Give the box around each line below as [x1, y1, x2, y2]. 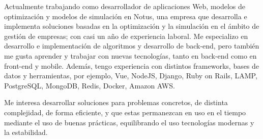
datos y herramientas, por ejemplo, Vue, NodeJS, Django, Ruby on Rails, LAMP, [4, 70, 257, 81]
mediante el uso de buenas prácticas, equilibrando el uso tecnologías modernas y [4, 117, 254, 127]
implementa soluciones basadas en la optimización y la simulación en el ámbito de [4, 21, 259, 31]
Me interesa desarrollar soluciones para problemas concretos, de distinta [4, 97, 228, 108]
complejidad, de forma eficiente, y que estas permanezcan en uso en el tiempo [4, 107, 246, 117]
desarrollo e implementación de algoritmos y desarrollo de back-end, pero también [4, 40, 259, 51]
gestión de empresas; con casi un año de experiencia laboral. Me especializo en [4, 30, 248, 41]
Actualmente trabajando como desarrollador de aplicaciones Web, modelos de [4, 1, 246, 11]
